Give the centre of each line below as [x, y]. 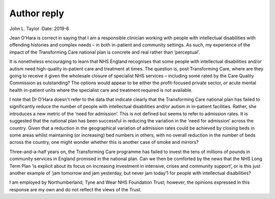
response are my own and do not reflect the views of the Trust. [76, 189]
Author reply [37, 13]
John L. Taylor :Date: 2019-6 [39, 29]
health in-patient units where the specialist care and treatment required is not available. [101, 90]
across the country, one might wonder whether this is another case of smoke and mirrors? [104, 142]
